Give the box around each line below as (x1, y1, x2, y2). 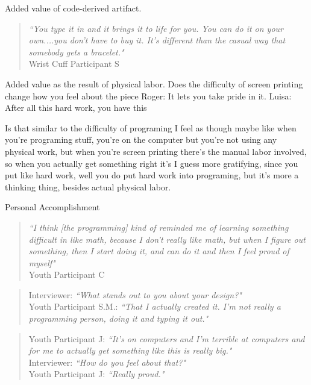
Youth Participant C (28, 268, 105, 281)
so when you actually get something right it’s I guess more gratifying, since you (5, 157, 298, 169)
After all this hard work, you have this (5, 101, 147, 114)
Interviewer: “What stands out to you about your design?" (28, 288, 242, 301)
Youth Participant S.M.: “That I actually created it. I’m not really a (28, 300, 281, 313)
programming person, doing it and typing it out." (28, 312, 209, 325)
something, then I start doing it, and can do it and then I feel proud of (28, 245, 289, 257)
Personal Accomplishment (5, 201, 100, 213)
